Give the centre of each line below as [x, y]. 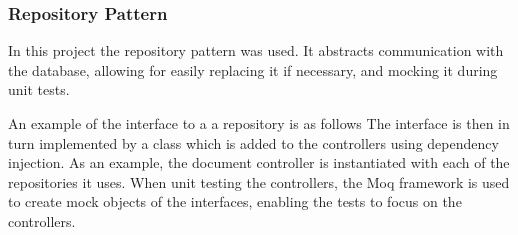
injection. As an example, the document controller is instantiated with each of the [259, 162]
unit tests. [39, 89]
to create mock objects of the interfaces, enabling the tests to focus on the [235, 201]
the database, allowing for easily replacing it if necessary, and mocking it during [253, 69]
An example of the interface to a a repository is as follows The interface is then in [259, 123]
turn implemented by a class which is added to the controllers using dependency [253, 142]
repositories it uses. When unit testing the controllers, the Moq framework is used [259, 181]
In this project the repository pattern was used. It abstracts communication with [256, 50]
